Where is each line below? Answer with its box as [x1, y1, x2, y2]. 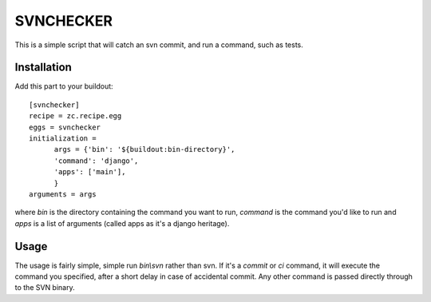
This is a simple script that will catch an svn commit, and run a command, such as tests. [14, 40, 303, 50]
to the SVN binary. [14, 283, 75, 292]
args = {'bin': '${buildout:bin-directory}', [53, 145, 235, 154]
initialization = [29, 134, 97, 143]
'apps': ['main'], [53, 168, 126, 177]
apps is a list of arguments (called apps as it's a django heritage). [14, 218, 230, 228]
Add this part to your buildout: [14, 81, 113, 91]
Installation [14, 61, 72, 74]
